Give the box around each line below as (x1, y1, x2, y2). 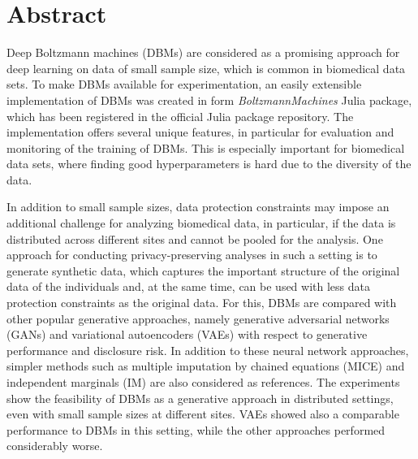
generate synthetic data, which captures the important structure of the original (6, 262, 400, 279)
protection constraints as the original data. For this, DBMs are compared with (6, 294, 397, 311)
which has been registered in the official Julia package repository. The (6, 107, 354, 124)
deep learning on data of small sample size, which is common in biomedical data (6, 59, 406, 76)
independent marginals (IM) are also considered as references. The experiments (6, 374, 400, 390)
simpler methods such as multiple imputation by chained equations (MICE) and (6, 357, 405, 375)
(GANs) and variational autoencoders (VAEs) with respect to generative (6, 326, 368, 343)
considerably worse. (6, 437, 103, 454)
